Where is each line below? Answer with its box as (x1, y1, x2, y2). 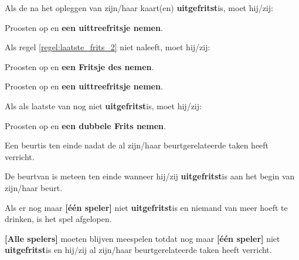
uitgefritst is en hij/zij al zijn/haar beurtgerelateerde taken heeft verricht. (5, 244, 272, 256)
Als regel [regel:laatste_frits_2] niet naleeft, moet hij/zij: (5, 41, 210, 53)
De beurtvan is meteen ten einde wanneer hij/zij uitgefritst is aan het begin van (5, 170, 295, 182)
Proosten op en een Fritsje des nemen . (5, 60, 154, 72)
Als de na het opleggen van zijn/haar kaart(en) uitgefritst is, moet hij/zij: (5, 2, 273, 13)
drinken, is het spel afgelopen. (5, 213, 112, 225)
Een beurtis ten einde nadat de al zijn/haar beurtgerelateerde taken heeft (5, 139, 269, 151)
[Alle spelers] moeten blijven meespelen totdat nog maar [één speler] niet (5, 232, 280, 244)
